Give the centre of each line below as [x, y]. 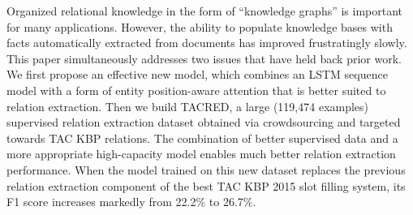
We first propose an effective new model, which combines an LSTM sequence [197, 74]
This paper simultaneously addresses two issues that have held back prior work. [204, 58]
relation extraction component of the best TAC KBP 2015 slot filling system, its [206, 185]
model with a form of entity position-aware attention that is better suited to [196, 90]
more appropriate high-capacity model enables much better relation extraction [201, 154]
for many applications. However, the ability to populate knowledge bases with [200, 26]
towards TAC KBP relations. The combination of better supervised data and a [202, 138]
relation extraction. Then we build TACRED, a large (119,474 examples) [188, 106]
